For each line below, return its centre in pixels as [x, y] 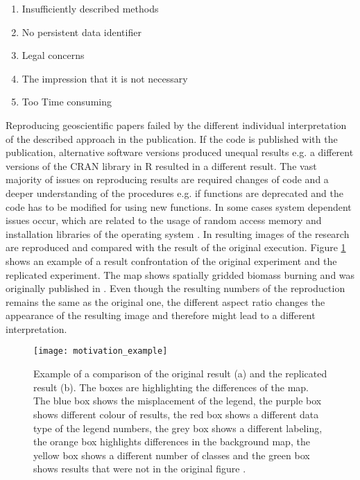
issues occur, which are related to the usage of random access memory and [164, 220]
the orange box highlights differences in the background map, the [172, 442]
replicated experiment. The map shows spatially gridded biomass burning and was [180, 274]
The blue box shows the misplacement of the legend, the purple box [178, 401]
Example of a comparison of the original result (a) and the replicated [180, 374]
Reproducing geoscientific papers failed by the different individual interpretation [176, 125]
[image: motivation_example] [101, 351]
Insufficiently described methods [90, 8]
